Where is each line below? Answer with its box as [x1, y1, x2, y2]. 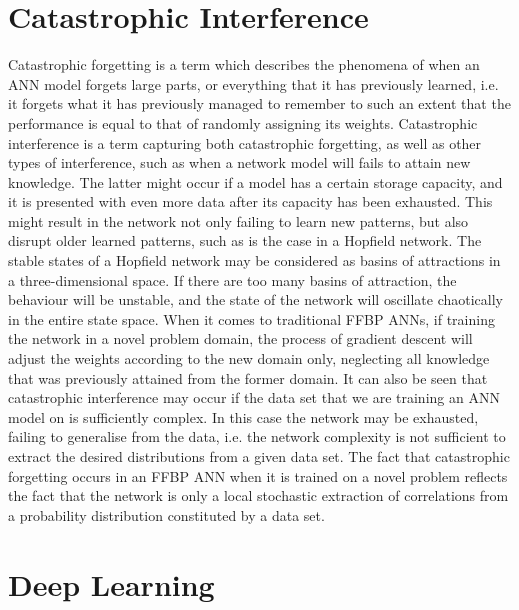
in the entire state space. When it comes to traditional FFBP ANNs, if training [8, 308, 495, 329]
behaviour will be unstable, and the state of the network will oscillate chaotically [8, 289, 503, 310]
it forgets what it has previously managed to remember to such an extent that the [8, 93, 511, 114]
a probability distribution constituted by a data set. [8, 504, 325, 525]
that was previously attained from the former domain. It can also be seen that [8, 367, 488, 388]
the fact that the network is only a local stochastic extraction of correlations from [8, 485, 509, 506]
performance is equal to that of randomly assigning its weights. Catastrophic [8, 112, 478, 133]
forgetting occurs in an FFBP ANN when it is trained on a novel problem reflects [8, 465, 508, 486]
